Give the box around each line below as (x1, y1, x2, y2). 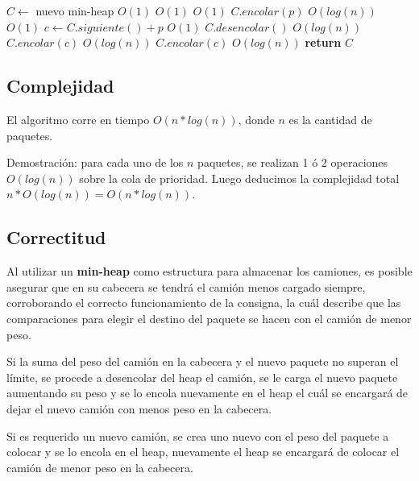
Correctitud (6, 225, 106, 250)
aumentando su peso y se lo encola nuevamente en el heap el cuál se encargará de (6, 384, 409, 401)
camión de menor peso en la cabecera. (6, 458, 193, 475)
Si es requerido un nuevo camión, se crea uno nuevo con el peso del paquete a (6, 427, 389, 444)
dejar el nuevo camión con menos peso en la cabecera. (6, 400, 272, 417)
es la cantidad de (288, 110, 372, 127)
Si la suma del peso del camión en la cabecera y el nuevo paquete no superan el (6, 353, 399, 370)
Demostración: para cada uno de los (6, 154, 184, 171)
